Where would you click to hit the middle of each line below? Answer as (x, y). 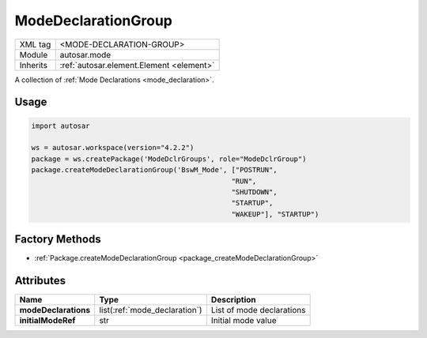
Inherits (33, 65)
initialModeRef (47, 321)
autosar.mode (85, 54)
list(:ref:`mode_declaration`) (151, 310)
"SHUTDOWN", (254, 192)
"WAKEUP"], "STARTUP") (275, 214)
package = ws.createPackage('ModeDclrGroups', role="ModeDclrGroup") (169, 159)
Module (34, 54)
